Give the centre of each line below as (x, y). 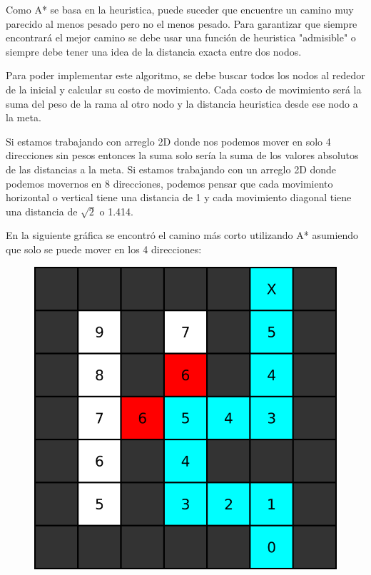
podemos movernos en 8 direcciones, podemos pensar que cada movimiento (169, 183)
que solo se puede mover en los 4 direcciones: (104, 249)
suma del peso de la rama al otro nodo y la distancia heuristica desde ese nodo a (182, 103)
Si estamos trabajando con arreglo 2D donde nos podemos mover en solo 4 (168, 141)
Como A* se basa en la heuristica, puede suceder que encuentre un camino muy (180, 9)
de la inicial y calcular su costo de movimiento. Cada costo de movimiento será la (184, 89)
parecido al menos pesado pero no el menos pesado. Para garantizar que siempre (182, 23)
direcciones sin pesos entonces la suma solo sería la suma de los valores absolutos (182, 155)
